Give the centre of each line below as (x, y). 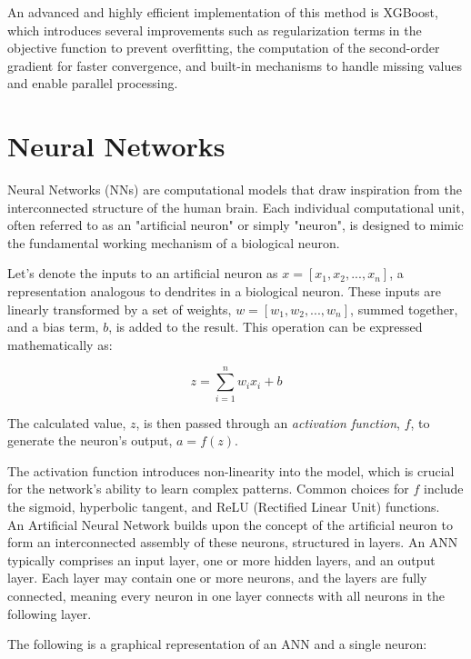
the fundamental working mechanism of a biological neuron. (174, 242)
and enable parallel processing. (93, 83)
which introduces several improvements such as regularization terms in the (215, 30)
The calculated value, (67, 422)
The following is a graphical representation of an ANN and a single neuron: (217, 644)
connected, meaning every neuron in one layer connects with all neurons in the (226, 595)
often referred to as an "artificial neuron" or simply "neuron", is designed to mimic (235, 225)
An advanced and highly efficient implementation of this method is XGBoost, (223, 12)
